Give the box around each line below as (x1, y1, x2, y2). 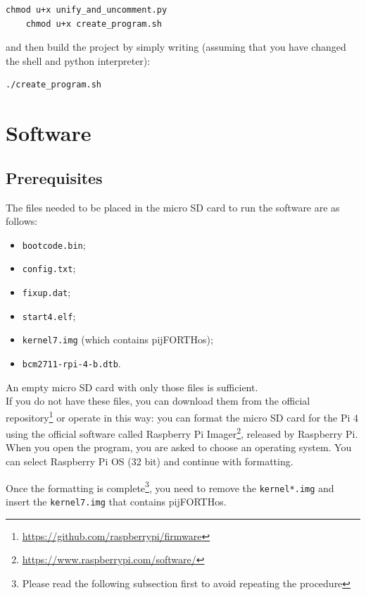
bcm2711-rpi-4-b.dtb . (22, 356, 121, 371)
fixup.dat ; (22, 285, 71, 300)
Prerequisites (6, 166, 103, 188)
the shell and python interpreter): (6, 53, 151, 68)
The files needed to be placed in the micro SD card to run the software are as (6, 200, 340, 214)
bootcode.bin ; (22, 237, 86, 252)
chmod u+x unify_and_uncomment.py (6, 5, 168, 15)
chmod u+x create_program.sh (25, 18, 162, 29)
